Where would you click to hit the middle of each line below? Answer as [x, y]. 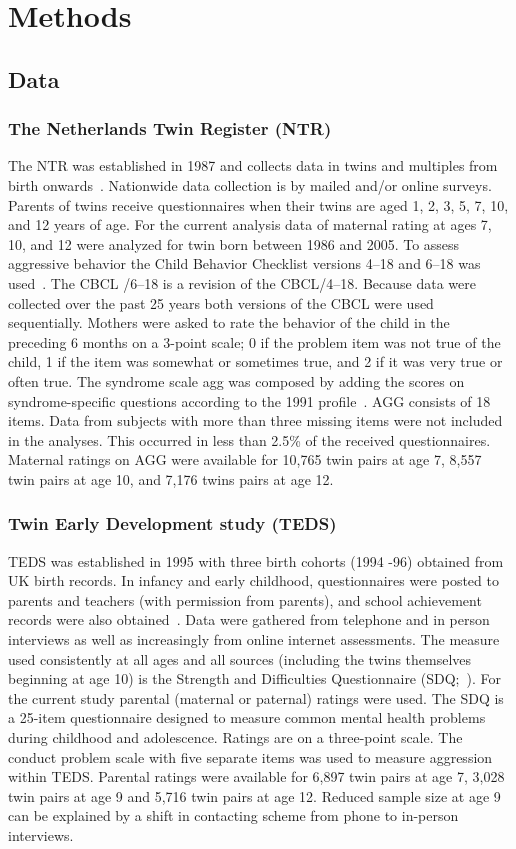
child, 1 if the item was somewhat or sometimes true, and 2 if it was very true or [255, 361]
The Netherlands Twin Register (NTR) [170, 128]
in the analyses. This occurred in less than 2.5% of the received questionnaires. [249, 439]
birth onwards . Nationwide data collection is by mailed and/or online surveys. [250, 184]
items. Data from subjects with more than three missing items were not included [255, 420]
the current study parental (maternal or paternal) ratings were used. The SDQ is [256, 697]
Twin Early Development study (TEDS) [172, 523]
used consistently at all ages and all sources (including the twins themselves [240, 658]
